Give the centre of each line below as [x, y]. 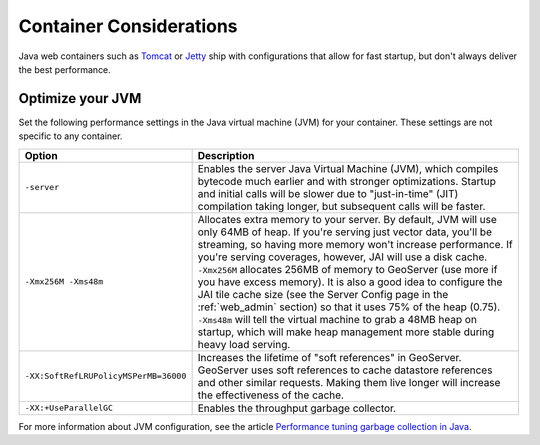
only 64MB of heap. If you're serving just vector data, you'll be [344, 232]
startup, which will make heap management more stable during [346, 332]
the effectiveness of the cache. [271, 395]
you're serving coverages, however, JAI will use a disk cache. [342, 257]
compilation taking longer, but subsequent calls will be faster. [341, 206]
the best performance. [65, 69]
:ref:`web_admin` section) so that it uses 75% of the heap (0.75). [349, 307]
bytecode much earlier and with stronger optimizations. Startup [347, 181]
